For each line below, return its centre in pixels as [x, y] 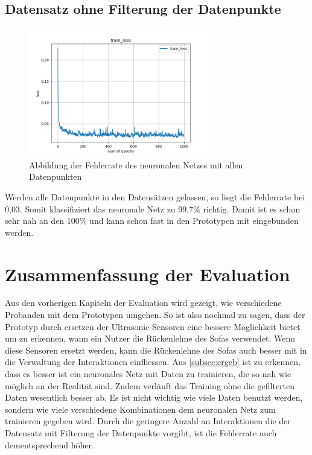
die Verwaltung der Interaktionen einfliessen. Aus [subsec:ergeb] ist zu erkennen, [153, 362]
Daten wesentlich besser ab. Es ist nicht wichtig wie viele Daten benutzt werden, [154, 397]
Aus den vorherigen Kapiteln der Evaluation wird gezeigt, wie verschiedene [143, 303]
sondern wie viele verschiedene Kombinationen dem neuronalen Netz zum [140, 409]
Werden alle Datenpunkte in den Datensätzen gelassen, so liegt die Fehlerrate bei [155, 196]
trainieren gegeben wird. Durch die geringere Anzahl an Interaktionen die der [148, 421]
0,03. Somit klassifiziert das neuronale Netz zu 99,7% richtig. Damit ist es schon [153, 208]
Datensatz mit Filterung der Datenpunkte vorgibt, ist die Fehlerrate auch [141, 433]
